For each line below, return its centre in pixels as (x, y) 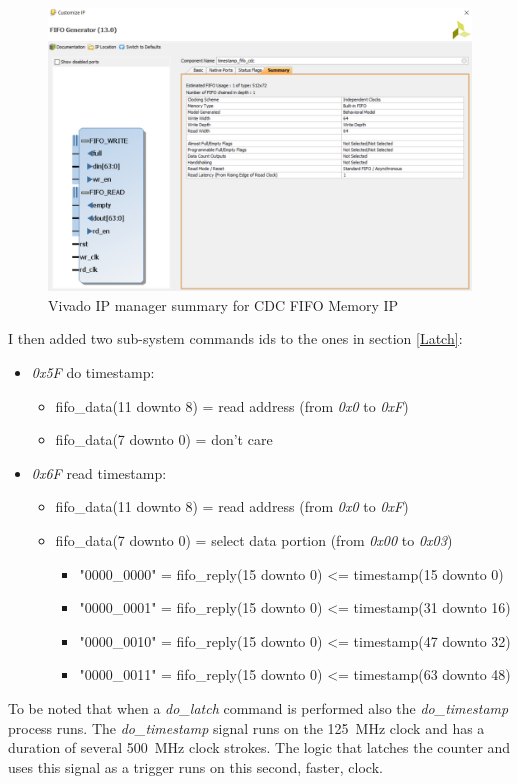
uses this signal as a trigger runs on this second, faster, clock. (195, 766)
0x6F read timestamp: (99, 472)
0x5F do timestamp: (93, 372)
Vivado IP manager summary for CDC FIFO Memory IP (223, 304)
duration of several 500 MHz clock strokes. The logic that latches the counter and (259, 747)
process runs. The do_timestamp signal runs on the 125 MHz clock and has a (246, 727)
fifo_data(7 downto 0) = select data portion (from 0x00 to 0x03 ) (254, 539)
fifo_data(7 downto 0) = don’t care (164, 439)
